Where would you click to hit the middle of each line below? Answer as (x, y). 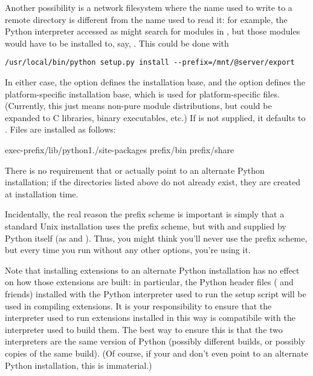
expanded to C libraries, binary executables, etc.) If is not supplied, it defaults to (155, 117)
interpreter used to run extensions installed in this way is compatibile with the (150, 318)
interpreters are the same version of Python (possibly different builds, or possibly (155, 341)
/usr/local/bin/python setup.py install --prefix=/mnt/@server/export (150, 63)
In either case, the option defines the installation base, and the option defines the (155, 82)
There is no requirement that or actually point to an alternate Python (135, 170)
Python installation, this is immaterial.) (79, 365)
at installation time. (42, 193)
